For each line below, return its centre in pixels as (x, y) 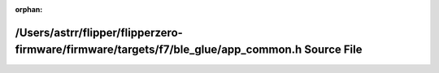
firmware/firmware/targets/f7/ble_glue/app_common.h (159, 50)
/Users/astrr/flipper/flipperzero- (99, 32)
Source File (333, 50)
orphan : (29, 9)
